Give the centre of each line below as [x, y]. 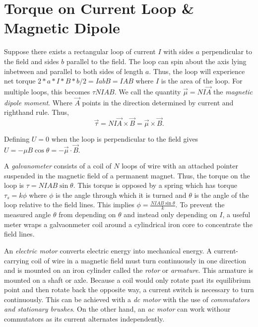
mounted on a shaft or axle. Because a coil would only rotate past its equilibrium [128, 280]
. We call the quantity [148, 91]
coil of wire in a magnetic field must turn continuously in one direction [139, 260]
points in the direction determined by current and [158, 102]
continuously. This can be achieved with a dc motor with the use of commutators [127, 299]
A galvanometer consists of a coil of [58, 165]
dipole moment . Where [38, 102]
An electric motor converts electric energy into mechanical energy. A [108, 250]
